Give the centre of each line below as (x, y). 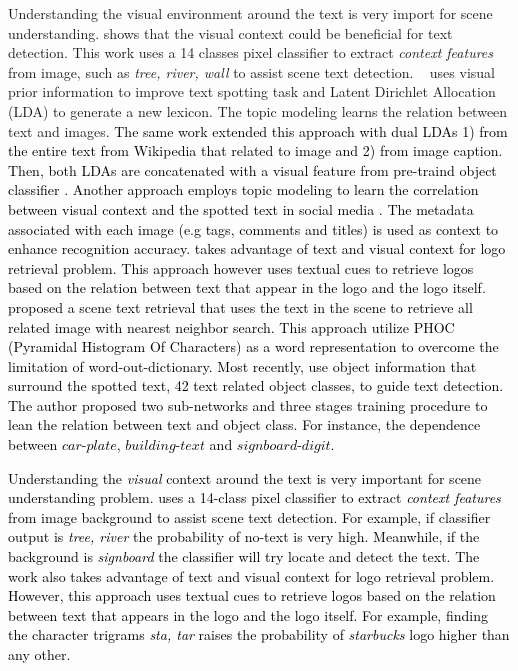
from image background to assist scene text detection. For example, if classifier (249, 516)
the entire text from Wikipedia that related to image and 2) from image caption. (255, 150)
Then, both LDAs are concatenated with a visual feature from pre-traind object (252, 169)
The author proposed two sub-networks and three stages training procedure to (248, 404)
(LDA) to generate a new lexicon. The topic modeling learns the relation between (258, 110)
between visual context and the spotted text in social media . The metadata (241, 208)
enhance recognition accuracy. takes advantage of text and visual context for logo (257, 248)
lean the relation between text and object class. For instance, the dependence (244, 424)
